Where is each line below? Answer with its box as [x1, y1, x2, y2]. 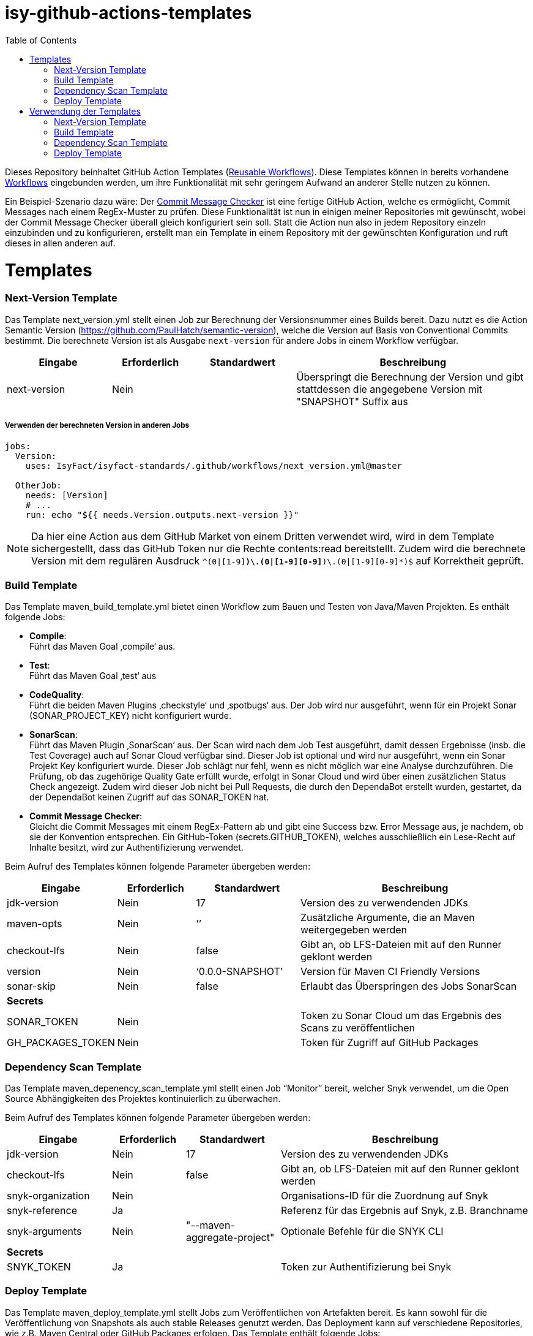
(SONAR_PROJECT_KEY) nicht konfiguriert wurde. [29, 710, 232, 721]
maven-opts [7, 917, 62, 930]
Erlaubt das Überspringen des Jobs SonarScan [300, 980, 517, 993]
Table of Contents [5, 34, 77, 45]
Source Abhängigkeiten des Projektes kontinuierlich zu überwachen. [5, 1093, 281, 1104]
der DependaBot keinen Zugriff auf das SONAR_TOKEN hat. [29, 792, 269, 803]
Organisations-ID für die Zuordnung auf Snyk [281, 1189, 488, 1202]
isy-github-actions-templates [5, 2, 252, 23]
